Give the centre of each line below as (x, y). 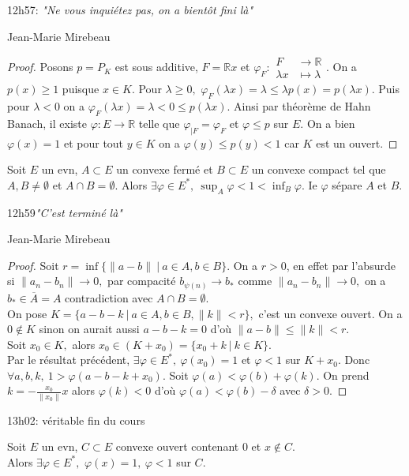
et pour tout (94, 142)
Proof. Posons (40, 67)
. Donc (354, 360)
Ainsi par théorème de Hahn (302, 106)
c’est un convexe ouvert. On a (330, 313)
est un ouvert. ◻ (357, 142)
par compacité (142, 281)
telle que (159, 123)
